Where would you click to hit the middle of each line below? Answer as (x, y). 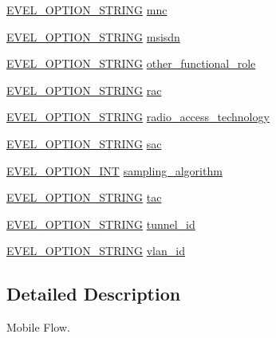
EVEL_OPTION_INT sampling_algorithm (114, 170)
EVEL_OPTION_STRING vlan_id (96, 251)
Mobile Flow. (38, 327)
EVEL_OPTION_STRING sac (84, 143)
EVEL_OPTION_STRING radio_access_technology (138, 117)
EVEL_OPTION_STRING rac (84, 90)
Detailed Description (94, 294)
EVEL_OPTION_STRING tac (84, 197)
